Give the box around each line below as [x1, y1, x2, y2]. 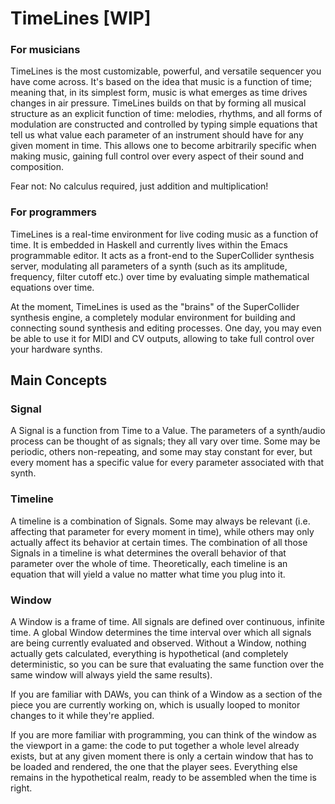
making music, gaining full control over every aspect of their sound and [10, 150, 304, 162]
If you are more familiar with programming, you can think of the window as [10, 729, 317, 741]
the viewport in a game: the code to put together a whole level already [10, 740, 300, 752]
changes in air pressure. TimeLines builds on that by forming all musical [10, 97, 307, 109]
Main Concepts [10, 372, 108, 389]
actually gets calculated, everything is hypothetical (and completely [10, 648, 289, 660]
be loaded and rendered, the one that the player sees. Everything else [10, 761, 298, 773]
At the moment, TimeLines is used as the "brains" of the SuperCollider [10, 300, 300, 312]
